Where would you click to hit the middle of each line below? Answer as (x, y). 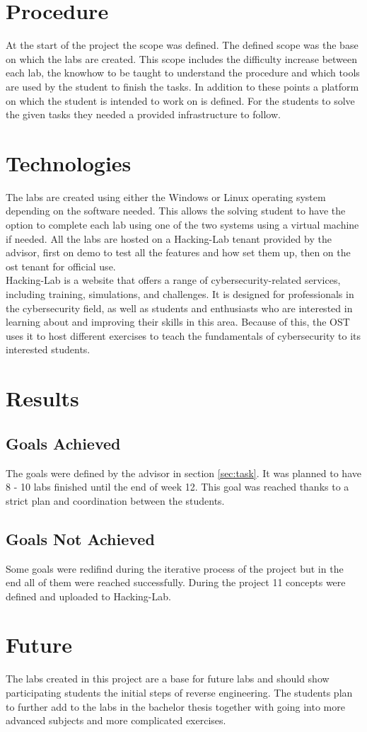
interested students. (48, 349)
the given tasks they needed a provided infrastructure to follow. (143, 114)
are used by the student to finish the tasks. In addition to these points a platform (182, 86)
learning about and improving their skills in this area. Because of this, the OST (178, 322)
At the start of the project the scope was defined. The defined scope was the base (182, 45)
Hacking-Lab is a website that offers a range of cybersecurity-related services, (173, 280)
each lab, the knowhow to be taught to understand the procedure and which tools (183, 73)
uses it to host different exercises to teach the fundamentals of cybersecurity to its (183, 335)
